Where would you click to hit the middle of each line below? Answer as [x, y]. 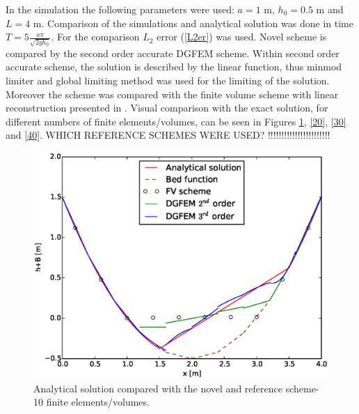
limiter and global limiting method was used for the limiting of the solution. [168, 80]
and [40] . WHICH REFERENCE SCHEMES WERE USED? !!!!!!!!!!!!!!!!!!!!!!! [168, 135]
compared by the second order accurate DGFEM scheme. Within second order [173, 53]
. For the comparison [95, 37]
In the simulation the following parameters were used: [120, 9]
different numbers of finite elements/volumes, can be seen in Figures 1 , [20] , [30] [176, 121]
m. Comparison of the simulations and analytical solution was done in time [193, 23]
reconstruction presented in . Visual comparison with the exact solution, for [167, 108]
